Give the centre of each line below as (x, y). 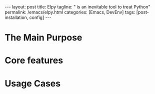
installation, (16, 17)
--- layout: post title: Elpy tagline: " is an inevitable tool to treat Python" (77, 7)
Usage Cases (33, 83)
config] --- (40, 17)
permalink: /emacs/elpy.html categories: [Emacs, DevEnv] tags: (70, 12)
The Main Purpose (43, 38)
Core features (34, 60)
